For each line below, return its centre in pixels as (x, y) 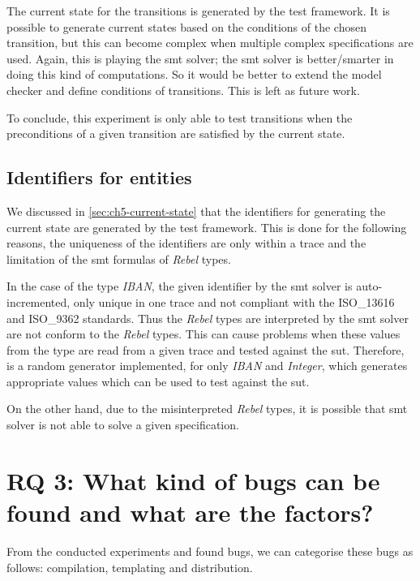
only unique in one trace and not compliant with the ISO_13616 (234, 301)
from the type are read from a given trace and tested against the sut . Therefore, (206, 349)
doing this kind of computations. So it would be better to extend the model (194, 74)
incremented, (39, 301)
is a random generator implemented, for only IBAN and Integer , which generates (207, 366)
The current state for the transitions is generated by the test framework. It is (198, 11)
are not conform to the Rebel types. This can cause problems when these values (204, 334)
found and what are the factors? (190, 512)
